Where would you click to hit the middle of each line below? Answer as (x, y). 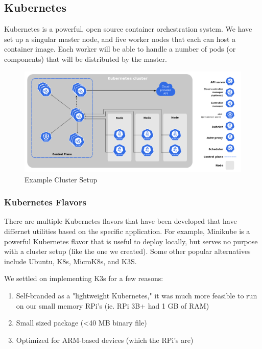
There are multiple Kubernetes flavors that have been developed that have (121, 221)
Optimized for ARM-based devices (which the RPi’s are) (105, 340)
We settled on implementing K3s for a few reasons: (84, 278)
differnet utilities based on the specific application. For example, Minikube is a (127, 231)
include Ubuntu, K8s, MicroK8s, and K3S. (70, 261)
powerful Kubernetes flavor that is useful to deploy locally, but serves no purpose (131, 241)
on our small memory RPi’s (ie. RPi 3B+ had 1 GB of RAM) (113, 305)
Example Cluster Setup (61, 179)
